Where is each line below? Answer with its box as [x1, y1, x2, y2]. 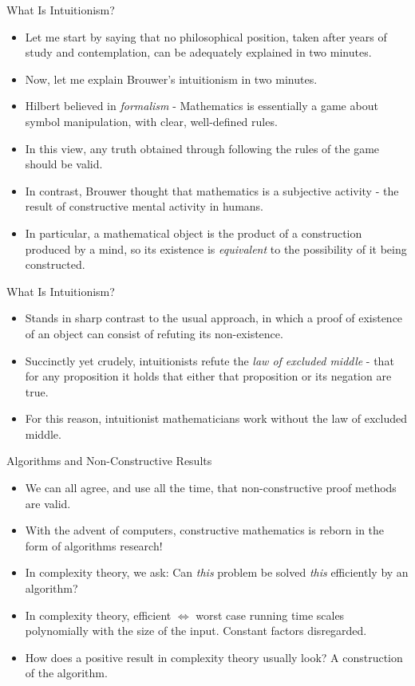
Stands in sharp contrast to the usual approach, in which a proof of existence [25, 309, 403, 326]
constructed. [25, 256, 85, 273]
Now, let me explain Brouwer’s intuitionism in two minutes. [25, 70, 318, 87]
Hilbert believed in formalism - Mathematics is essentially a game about [25, 97, 378, 114]
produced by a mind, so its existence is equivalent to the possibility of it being [25, 240, 407, 257]
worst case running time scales [196, 606, 345, 623]
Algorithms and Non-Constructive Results [6, 452, 212, 469]
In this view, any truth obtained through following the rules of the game [25, 140, 380, 156]
